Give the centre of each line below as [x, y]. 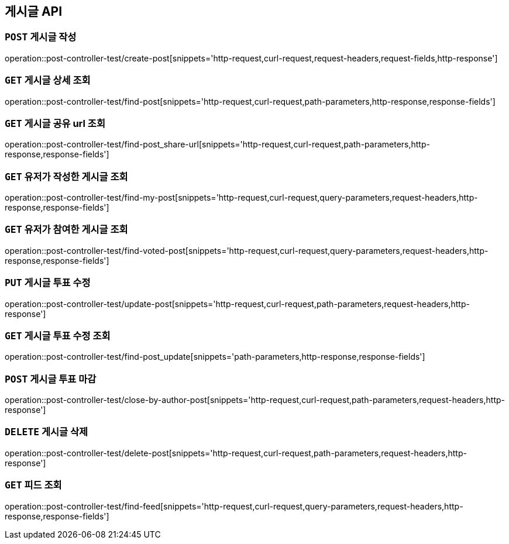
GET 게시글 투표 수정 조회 [58, 335]
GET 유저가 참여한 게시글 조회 [66, 230]
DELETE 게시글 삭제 [47, 432]
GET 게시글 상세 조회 [48, 80]
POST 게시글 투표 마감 [51, 379]
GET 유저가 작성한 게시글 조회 [66, 176]
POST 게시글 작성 [41, 37]
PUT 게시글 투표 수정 [48, 283]
